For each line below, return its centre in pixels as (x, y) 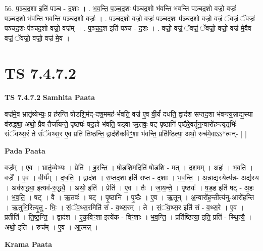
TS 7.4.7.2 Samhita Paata (50, 97)
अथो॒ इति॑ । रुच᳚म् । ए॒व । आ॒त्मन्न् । (51, 227)
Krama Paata (28, 244)
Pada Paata (25, 150)
